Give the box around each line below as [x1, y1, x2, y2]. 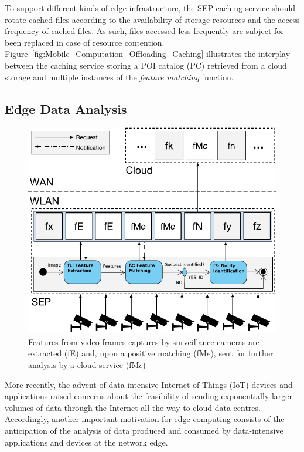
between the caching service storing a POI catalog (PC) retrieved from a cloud [5, 59, 287, 71]
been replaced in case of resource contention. [5, 36, 165, 48]
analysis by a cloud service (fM [28, 358, 139, 370]
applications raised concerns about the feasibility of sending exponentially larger [5, 390, 292, 402]
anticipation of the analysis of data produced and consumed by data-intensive [5, 424, 283, 436]
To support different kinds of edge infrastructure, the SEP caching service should [5, 2, 296, 14]
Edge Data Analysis [5, 99, 127, 117]
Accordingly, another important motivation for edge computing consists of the [5, 413, 285, 425]
